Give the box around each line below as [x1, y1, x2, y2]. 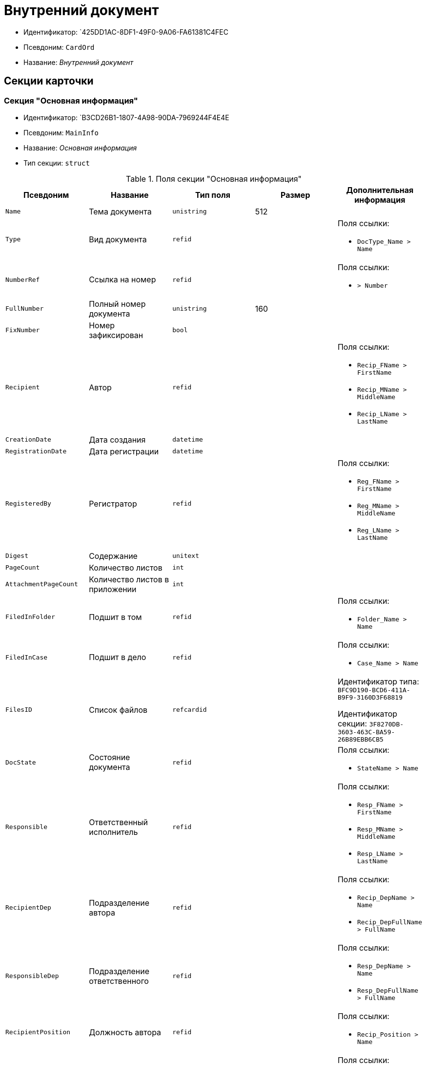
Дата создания [89, 434, 146, 445]
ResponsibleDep [5, 972, 59, 980]
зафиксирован [89, 330, 143, 340]
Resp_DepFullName [357, 986, 419, 994]
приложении [89, 584, 137, 594]
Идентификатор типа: [337, 676, 419, 686]
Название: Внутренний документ [23, 58, 134, 66]
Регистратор [89, 498, 137, 509]
